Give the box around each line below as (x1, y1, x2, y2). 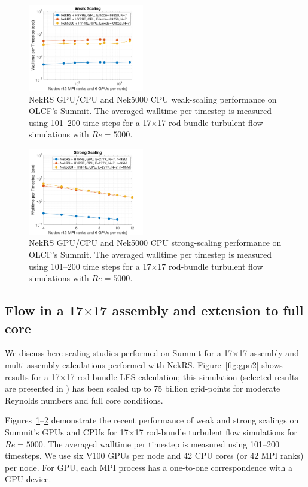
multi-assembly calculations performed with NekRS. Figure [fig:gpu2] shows (5, 358, 283, 371)
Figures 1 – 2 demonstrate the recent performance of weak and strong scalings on (5, 414, 299, 426)
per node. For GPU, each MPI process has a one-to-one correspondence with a (5, 461, 293, 473)
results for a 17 (5, 370, 60, 383)
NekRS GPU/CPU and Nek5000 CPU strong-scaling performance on (29, 236, 282, 249)
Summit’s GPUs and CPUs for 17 (5, 425, 129, 438)
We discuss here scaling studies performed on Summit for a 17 (5, 347, 233, 359)
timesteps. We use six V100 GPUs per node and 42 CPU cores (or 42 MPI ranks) (5, 449, 304, 462)
